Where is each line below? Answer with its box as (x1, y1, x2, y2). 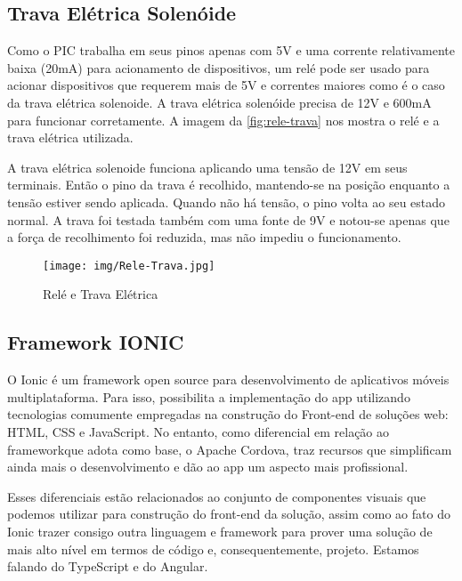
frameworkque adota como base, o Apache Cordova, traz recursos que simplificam (7, 440, 452, 458)
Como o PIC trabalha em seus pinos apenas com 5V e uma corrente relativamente (7, 41, 456, 60)
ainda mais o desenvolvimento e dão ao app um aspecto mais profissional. (7, 457, 409, 476)
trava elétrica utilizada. (7, 128, 134, 147)
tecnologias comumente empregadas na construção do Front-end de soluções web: (7, 405, 449, 424)
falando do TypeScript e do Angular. (7, 557, 208, 576)
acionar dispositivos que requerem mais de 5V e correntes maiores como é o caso (7, 76, 445, 94)
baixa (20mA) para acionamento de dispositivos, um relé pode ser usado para (7, 58, 430, 77)
